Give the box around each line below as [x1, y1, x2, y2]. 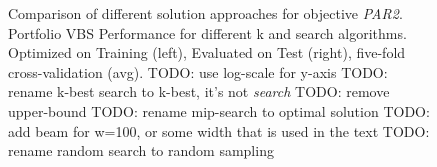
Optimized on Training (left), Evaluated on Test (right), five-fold [8, 42, 406, 63]
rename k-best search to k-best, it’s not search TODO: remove [8, 81, 390, 102]
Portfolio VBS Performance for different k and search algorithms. [8, 22, 407, 43]
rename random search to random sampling [8, 140, 274, 161]
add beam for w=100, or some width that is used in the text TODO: [8, 120, 430, 141]
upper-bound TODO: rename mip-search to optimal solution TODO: [8, 100, 430, 121]
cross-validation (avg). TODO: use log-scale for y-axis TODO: [8, 61, 388, 82]
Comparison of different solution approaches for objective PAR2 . [8, 3, 403, 23]
